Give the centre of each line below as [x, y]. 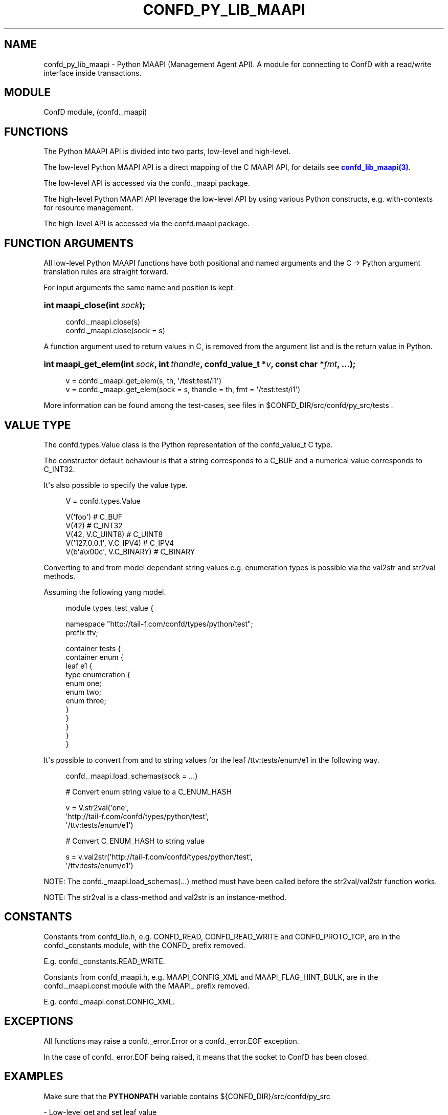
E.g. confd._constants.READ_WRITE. [104, 961]
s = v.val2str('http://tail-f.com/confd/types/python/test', [159, 856]
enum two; [83, 692]
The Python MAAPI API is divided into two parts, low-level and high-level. [167, 152]
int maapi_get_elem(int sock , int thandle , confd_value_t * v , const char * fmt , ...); [200, 364]
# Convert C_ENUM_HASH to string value [135, 841]
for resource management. [88, 208]
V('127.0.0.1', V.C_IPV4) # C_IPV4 [120, 543]
